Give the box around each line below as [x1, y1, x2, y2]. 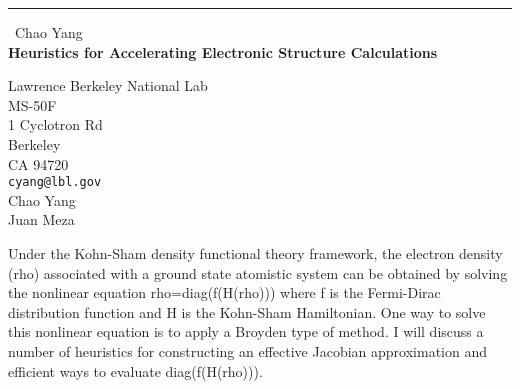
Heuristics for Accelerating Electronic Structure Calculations [8, 41, 438, 62]
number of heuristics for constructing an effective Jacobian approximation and [8, 340, 487, 361]
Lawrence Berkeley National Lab [8, 75, 208, 96]
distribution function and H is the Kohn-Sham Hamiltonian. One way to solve [8, 301, 486, 322]
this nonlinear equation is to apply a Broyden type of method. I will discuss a [8, 321, 484, 342]
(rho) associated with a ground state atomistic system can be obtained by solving [8, 262, 508, 283]
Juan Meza [8, 209, 75, 230]
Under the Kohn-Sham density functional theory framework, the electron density [8, 243, 503, 263]
